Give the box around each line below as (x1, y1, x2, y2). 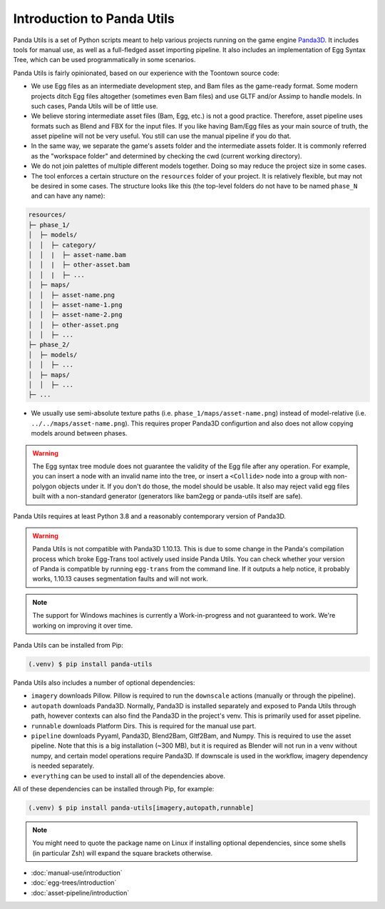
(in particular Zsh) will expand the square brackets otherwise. (32, 848, 213, 857)
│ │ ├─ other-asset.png (28, 321, 119, 328)
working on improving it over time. (32, 621, 133, 630)
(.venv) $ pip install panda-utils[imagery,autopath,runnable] (28, 803, 255, 812)
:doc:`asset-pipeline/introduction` (31, 888, 130, 897)
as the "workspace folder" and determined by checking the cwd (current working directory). (31, 151, 302, 160)
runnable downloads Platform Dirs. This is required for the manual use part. (31, 721, 257, 730)
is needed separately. (31, 761, 95, 770)
